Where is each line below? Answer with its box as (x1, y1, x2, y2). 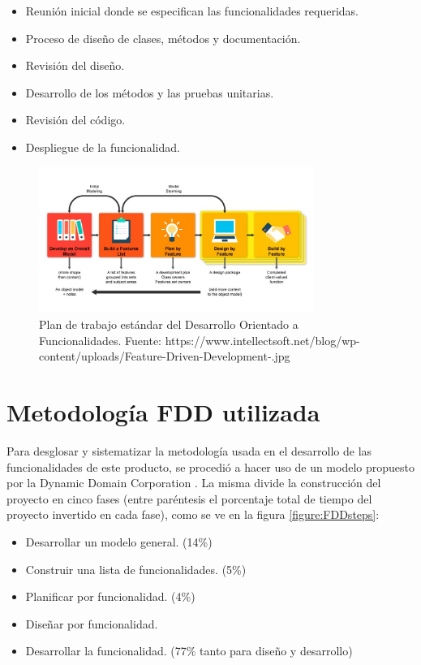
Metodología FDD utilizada (6, 395, 320, 429)
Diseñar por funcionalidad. (25, 615, 158, 632)
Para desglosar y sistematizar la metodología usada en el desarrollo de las (6, 442, 372, 459)
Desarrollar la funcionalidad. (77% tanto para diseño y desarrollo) (25, 642, 353, 659)
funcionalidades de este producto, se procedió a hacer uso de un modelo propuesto (6, 458, 415, 475)
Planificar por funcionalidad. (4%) (25, 588, 195, 605)
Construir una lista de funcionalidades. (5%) (25, 560, 247, 577)
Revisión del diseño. (25, 57, 125, 74)
